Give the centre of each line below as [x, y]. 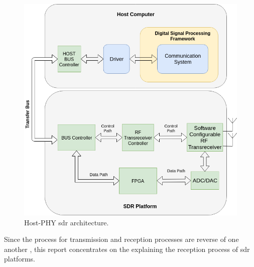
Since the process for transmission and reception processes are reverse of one [121, 239]
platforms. [20, 259]
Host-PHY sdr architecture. [67, 222]
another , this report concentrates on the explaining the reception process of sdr [127, 249]
